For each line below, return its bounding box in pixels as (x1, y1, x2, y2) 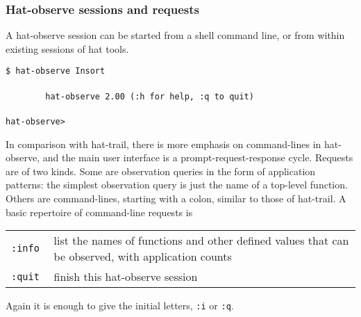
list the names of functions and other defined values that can (53, 232, 349, 249)
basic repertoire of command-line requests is (6, 204, 193, 219)
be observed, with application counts (53, 248, 232, 265)
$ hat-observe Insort (6, 66, 106, 76)
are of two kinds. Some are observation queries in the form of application (6, 163, 316, 178)
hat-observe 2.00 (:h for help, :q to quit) (45, 91, 254, 101)
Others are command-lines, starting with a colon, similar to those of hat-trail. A (6, 190, 346, 205)
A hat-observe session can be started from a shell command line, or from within (6, 28, 345, 42)
